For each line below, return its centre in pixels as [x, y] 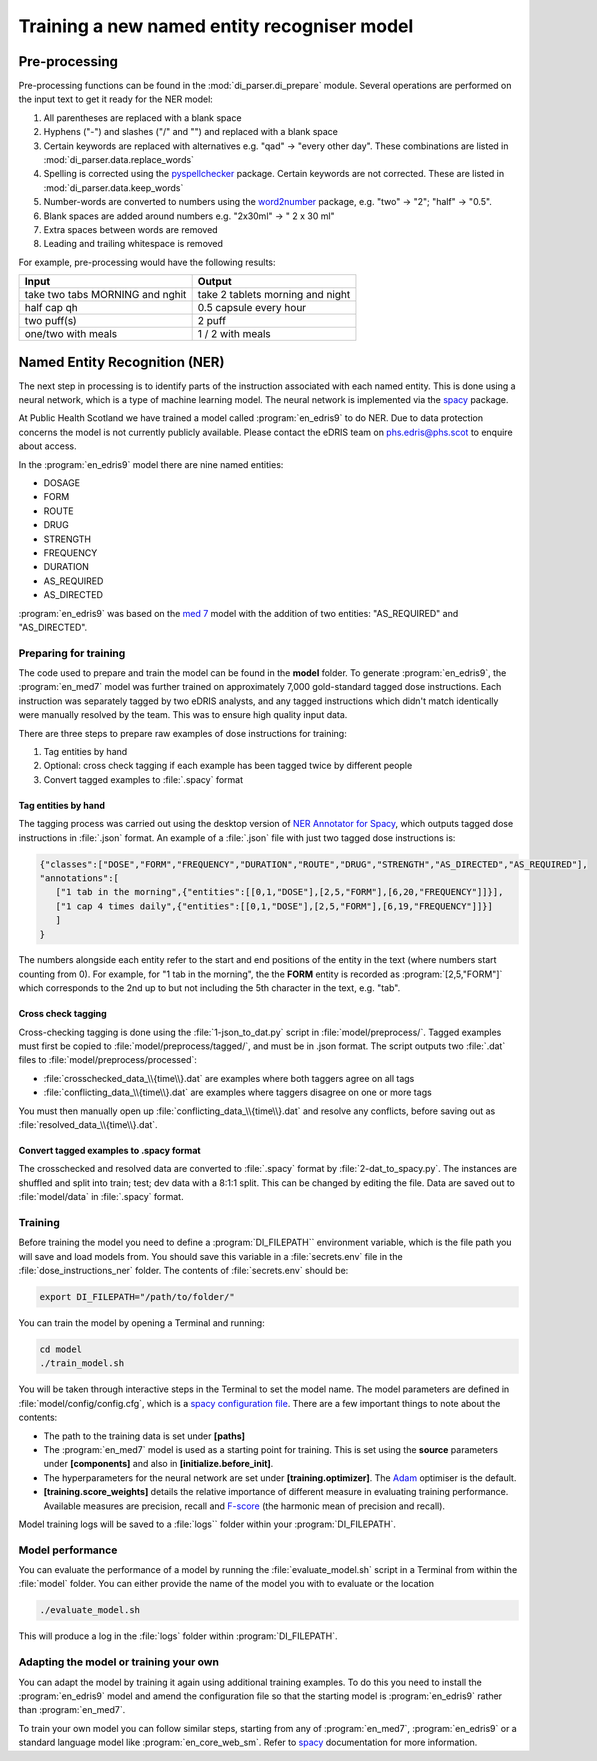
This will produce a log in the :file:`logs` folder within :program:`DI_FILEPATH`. [178, 1636]
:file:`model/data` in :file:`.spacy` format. [101, 1197]
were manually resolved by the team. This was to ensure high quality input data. [183, 715]
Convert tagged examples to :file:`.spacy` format [143, 779]
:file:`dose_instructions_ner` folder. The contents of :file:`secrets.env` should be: [183, 1271]
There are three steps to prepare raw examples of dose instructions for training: [182, 733]
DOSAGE [61, 483]
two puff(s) [50, 321]
